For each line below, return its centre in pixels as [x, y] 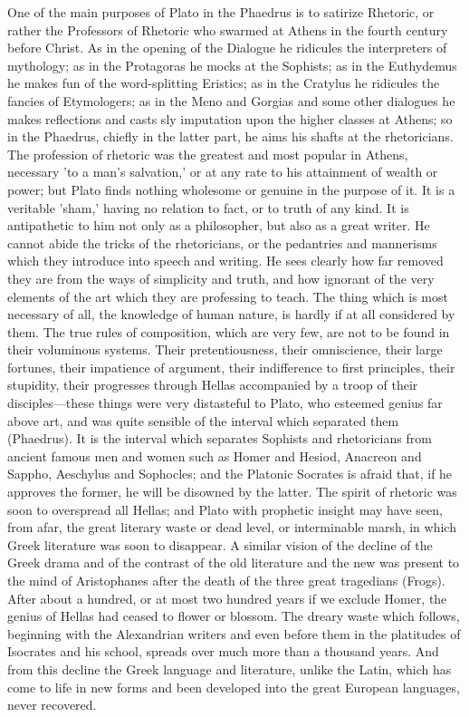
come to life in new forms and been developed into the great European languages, [234, 687]
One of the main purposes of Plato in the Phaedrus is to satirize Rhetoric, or [221, 12]
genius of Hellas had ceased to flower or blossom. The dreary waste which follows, [234, 616]
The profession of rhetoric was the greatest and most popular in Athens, [208, 154]
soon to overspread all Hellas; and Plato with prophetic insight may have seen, [225, 509]
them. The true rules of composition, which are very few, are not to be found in [229, 331]
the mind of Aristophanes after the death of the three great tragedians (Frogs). [226, 580]
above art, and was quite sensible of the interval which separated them [203, 420]
